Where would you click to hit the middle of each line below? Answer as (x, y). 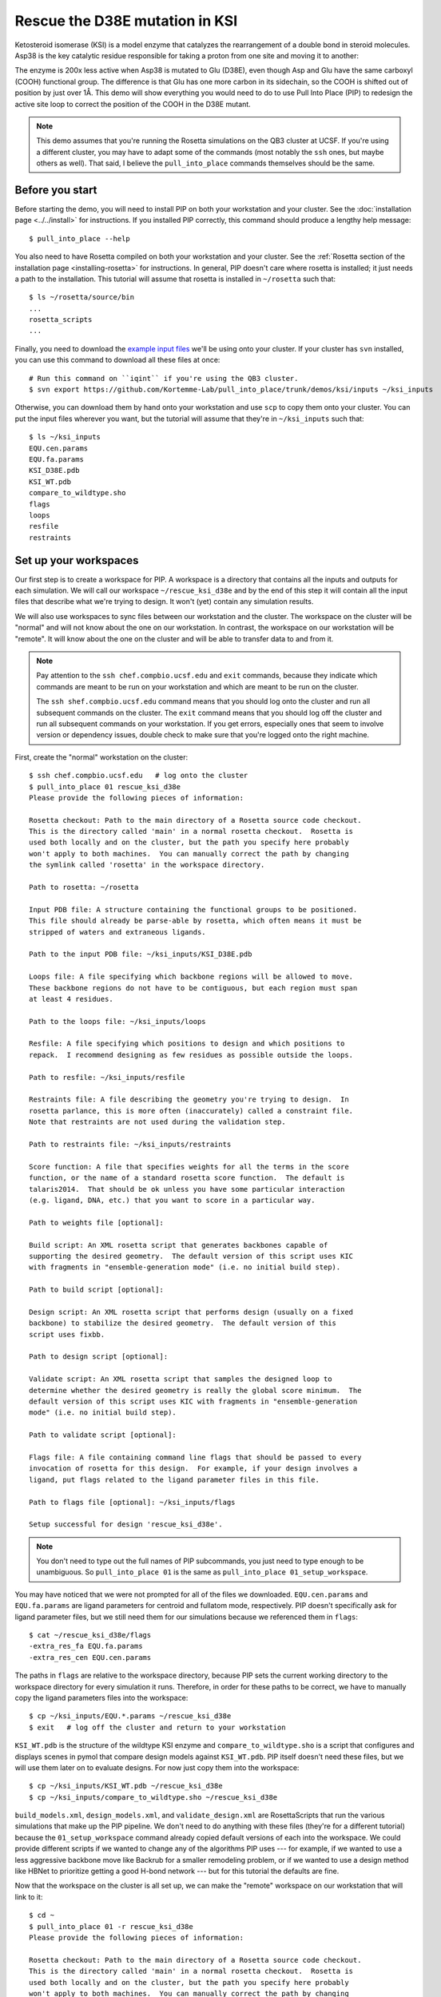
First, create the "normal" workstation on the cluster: (101, 757)
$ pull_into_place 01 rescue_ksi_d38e (105, 786)
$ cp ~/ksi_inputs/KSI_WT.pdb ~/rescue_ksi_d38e (126, 1786)
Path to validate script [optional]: (103, 1435)
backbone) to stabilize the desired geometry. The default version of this (183, 1323)
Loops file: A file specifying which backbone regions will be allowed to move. (191, 977)
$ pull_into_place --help (80, 238)
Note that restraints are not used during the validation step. (158, 1122)
